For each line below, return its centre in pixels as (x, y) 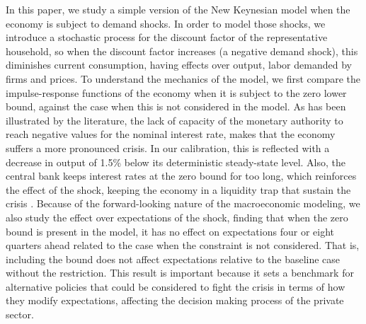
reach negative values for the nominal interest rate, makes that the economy (171, 134)
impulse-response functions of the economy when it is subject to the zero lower (176, 92)
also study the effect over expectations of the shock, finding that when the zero (177, 217)
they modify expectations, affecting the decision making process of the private (175, 300)
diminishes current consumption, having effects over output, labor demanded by (179, 65)
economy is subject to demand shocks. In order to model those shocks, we (166, 23)
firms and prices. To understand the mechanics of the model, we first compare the (183, 78)
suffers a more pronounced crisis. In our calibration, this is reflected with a (168, 147)
